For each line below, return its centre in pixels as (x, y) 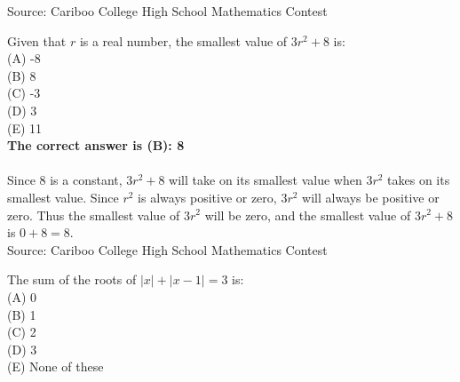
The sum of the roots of (72, 279)
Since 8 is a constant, (65, 180)
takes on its (419, 180)
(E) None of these (56, 366)
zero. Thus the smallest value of (94, 215)
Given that (37, 40)
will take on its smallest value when (266, 180)
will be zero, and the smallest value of (308, 215)
